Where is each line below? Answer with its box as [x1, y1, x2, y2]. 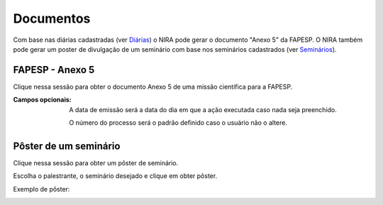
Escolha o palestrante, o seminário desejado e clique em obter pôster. [13, 172, 218, 180]
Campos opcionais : [13, 96, 72, 104]
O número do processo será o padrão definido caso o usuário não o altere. [69, 118, 287, 127]
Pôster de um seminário [13, 140, 121, 152]
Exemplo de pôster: [13, 184, 70, 193]
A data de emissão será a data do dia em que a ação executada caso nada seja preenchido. [69, 105, 337, 113]
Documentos [13, 11, 91, 26]
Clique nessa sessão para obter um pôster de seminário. [13, 158, 179, 167]
